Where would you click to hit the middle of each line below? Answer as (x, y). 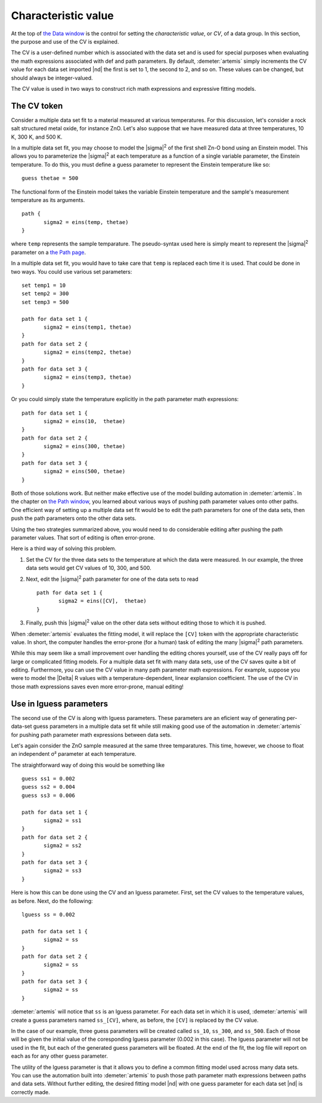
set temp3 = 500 (45, 302)
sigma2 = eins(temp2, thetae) (88, 352)
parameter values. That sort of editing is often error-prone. (83, 537)
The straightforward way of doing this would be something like (88, 765)
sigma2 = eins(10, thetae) (85, 421)
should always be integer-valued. (52, 78)
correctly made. (30, 1092)
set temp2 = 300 (45, 294)
